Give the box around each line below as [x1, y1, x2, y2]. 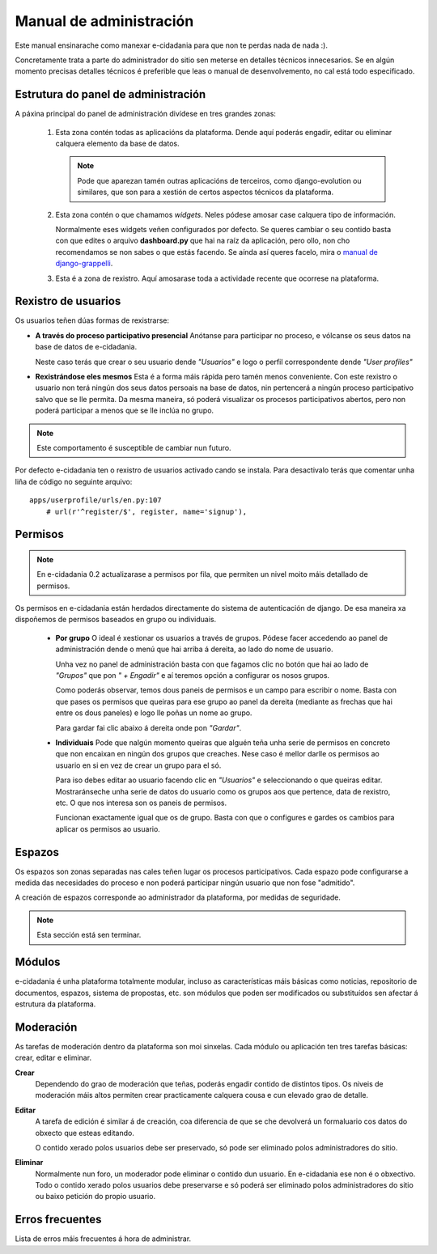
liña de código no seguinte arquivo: [15, 477, 133, 486]
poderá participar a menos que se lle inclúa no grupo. [35, 405, 214, 416]
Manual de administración [15, 12, 194, 30]
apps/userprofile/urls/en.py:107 [29, 496, 162, 505]
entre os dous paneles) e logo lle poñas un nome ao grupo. [55, 708, 252, 718]
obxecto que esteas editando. [35, 1128, 135, 1137]
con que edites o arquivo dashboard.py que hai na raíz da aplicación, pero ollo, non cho [55, 235, 350, 246]
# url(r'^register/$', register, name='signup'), [45, 506, 247, 516]
